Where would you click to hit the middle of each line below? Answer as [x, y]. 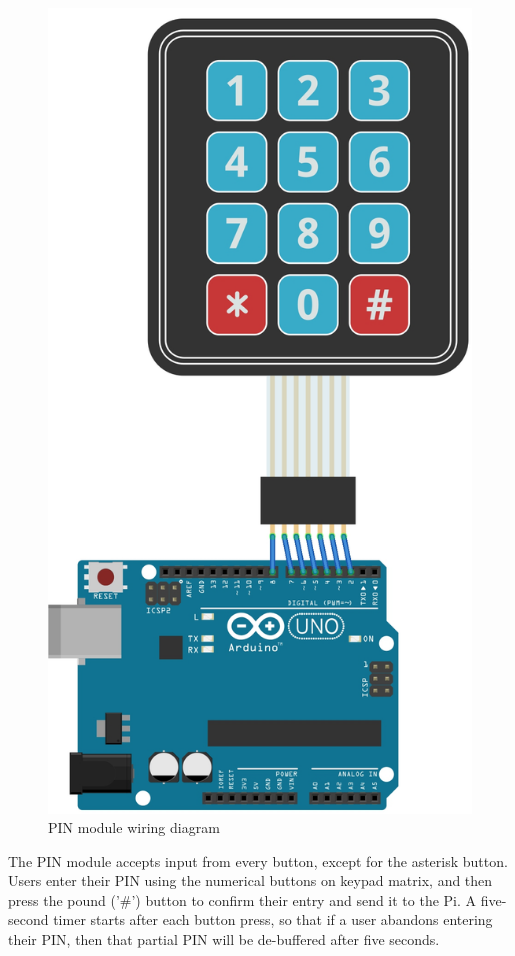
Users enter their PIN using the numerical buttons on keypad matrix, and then [250, 880]
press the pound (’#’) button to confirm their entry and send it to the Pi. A [242, 899]
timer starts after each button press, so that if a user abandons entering [273, 919]
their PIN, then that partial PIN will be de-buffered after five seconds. [224, 939]
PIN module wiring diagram [134, 827]
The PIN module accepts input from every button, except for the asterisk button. [258, 860]
